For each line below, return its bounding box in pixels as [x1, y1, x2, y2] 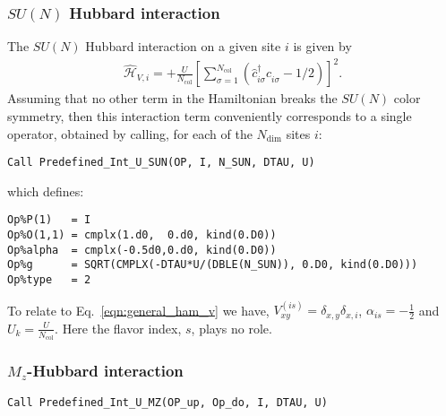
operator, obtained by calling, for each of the [7, 124, 253, 143]
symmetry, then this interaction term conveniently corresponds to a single [7, 106, 412, 125]
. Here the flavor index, [55, 318, 182, 337]
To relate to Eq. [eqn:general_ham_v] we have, [7, 300, 270, 319]
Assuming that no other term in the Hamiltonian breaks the [7, 89, 338, 108]
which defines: [7, 181, 84, 200]
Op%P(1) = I [7, 213, 91, 227]
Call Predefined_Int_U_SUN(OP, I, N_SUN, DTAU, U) [7, 156, 315, 169]
